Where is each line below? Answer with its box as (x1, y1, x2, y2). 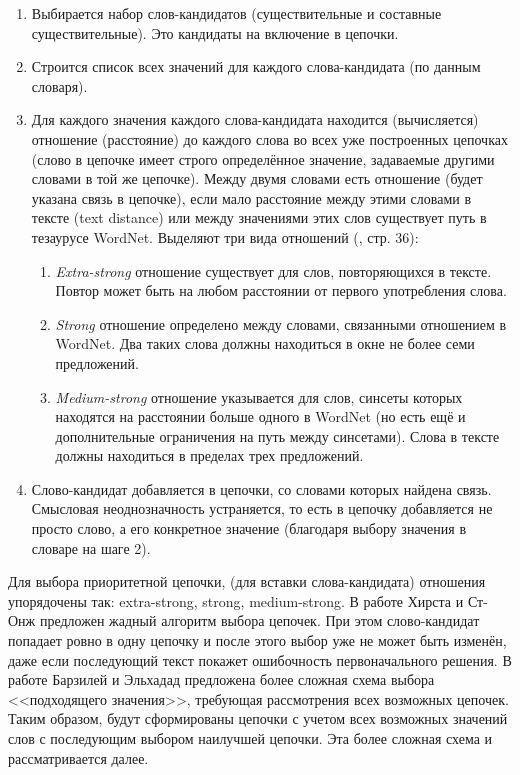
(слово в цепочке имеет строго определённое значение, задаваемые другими (31, 148, 495, 169)
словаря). (31, 75, 88, 96)
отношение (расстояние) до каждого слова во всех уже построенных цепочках (31, 128, 508, 149)
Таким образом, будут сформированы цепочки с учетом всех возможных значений (8, 708, 508, 729)
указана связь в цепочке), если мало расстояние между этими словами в (31, 187, 472, 208)
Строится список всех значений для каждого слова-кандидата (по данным (31, 56, 481, 77)
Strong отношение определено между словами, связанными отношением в (55, 313, 507, 334)
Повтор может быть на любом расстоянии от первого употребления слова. (55, 280, 507, 301)
